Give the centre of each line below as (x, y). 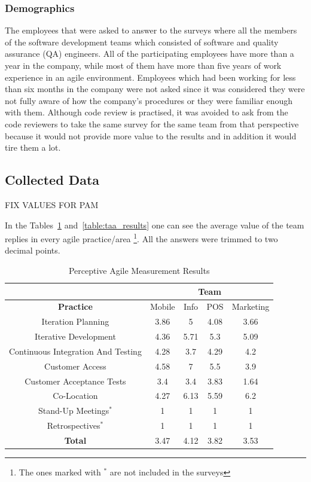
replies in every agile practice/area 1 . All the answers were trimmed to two (141, 238)
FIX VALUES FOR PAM (52, 204)
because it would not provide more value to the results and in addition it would (151, 135)
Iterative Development (75, 336)
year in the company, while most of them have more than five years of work (143, 65)
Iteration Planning (75, 321)
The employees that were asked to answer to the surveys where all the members (151, 30)
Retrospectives (74, 425)
